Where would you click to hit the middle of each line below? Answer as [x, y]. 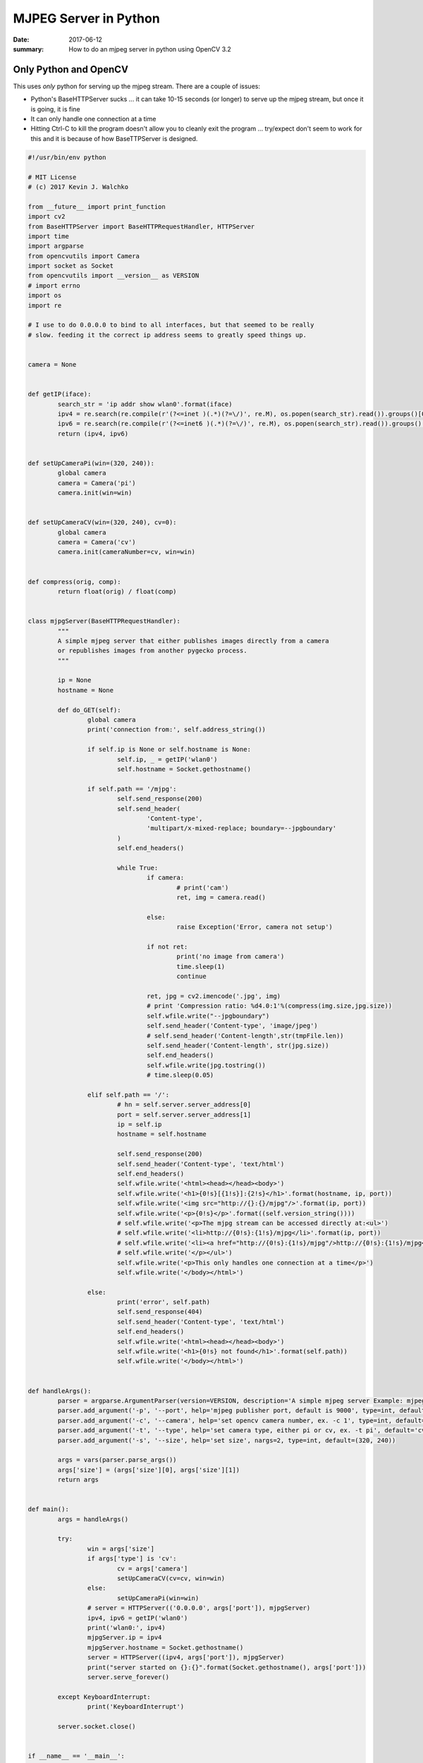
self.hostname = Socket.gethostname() [184, 769]
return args [78, 1480]
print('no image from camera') [231, 957]
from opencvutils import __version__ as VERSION [114, 276]
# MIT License [52, 177]
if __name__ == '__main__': [76, 1756]
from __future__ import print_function [97, 207]
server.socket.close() [97, 1726]
